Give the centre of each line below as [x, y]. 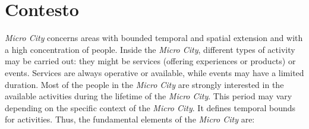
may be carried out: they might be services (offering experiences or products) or [150, 61]
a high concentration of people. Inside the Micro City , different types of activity [150, 49]
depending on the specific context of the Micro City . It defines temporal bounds [150, 107]
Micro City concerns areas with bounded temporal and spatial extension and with [154, 38]
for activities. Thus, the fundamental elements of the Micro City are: [130, 119]
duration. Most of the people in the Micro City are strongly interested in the [144, 84]
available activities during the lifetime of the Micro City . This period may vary [149, 96]
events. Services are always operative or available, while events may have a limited [154, 72]
